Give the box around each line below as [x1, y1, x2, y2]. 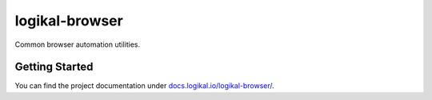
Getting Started [14, 60, 94, 74]
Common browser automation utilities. [14, 40, 140, 49]
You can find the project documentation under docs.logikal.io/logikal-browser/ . [14, 81, 275, 90]
